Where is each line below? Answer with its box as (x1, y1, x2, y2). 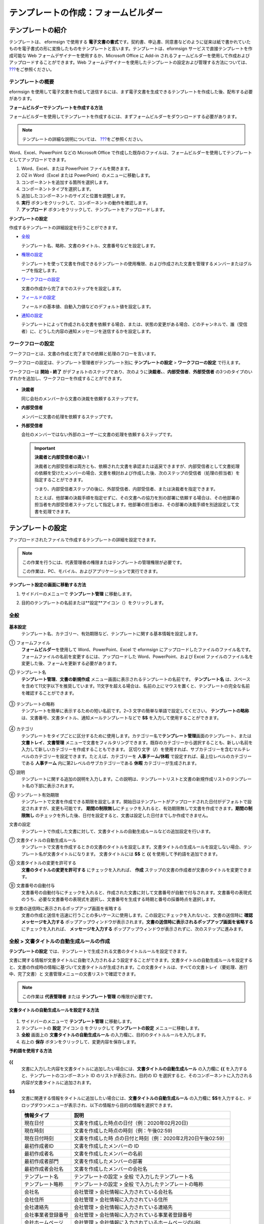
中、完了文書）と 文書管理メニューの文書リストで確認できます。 (9, 971, 139, 977)
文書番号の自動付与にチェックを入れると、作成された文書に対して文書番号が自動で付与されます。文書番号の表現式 (21, 889, 252, 895)
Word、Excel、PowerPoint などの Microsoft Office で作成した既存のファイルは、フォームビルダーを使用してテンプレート (9, 150, 252, 156)
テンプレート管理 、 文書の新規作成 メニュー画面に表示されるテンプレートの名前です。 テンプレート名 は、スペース (21, 676, 251, 682)
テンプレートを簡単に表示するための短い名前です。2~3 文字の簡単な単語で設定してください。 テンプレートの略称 (21, 708, 249, 714)
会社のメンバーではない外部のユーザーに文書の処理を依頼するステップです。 (21, 431, 175, 438)
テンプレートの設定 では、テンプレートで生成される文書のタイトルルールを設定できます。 (9, 948, 190, 954)
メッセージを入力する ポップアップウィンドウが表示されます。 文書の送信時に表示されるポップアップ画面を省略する (21, 919, 254, 925)
